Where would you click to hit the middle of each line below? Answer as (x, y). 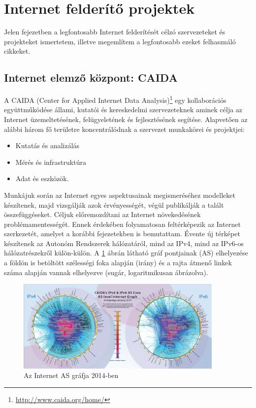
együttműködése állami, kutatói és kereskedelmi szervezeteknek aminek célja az (123, 110)
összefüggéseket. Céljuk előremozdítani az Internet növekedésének (102, 214)
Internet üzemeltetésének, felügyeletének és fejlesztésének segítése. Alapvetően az (126, 119)
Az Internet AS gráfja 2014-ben (71, 375)
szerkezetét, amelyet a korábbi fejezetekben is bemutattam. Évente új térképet (122, 234)
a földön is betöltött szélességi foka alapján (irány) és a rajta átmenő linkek (118, 263)
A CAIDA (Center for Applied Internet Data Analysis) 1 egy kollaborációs (115, 99)
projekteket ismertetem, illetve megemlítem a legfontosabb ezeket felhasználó (120, 41)
